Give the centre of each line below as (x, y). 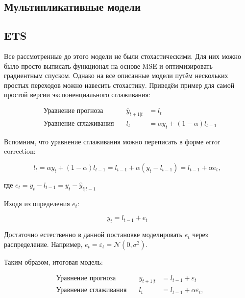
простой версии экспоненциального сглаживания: (77, 95)
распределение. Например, (43, 244)
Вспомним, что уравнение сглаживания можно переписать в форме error (112, 141)
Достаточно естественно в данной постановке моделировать (93, 234)
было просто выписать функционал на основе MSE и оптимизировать (108, 66)
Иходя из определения (37, 203)
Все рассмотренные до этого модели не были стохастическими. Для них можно (123, 56)
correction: (20, 151)
